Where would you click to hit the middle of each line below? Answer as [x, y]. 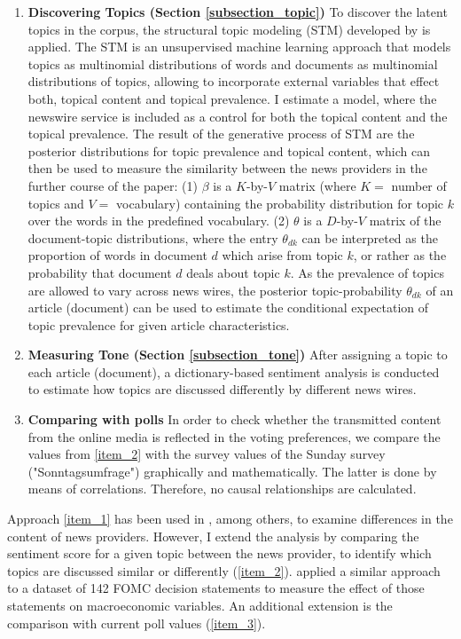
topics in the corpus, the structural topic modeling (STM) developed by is [229, 29]
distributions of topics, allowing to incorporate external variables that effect [234, 81]
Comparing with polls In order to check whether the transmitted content [234, 419]
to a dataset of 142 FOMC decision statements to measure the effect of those [216, 588]
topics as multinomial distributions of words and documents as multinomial [233, 63]
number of [419, 185]
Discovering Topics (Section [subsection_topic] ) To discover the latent [238, 12]
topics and [56, 203]
